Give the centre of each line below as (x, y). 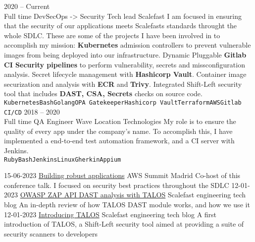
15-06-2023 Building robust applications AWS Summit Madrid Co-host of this (122, 175)
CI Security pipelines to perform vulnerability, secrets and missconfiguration (125, 64)
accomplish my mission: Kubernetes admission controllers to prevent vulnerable (127, 45)
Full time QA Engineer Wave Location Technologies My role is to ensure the (120, 121)
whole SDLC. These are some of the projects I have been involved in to (112, 35)
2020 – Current (27, 6)
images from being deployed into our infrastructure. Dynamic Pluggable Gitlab (125, 54)
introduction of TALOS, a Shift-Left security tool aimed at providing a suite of (124, 224)
